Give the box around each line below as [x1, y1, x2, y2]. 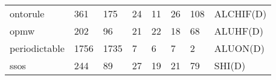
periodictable [10, 41, 65, 55]
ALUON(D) [214, 41, 265, 55]
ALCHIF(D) [214, 7, 267, 20]
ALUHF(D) [214, 24, 263, 38]
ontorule [10, 7, 45, 20]
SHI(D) [214, 59, 246, 72]
